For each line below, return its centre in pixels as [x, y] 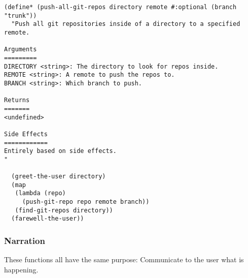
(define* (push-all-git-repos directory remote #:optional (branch [120, 7]
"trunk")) [21, 16]
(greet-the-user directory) [59, 177]
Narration [25, 240]
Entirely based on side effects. [60, 151]
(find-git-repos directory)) [64, 210]
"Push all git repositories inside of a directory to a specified [126, 24]
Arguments [21, 50]
